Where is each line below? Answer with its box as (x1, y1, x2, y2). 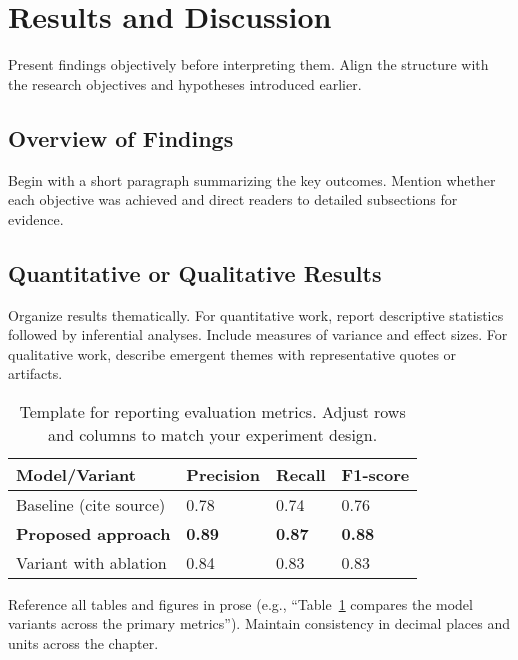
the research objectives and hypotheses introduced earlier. (8, 73, 362, 94)
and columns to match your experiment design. (48, 422, 378, 446)
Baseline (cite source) (16, 492, 166, 516)
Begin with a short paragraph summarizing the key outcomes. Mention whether (8, 169, 496, 190)
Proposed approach (16, 521, 171, 545)
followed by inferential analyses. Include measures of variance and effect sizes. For (8, 324, 508, 345)
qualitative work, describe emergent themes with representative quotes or (8, 343, 457, 364)
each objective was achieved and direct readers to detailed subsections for (8, 189, 458, 210)
